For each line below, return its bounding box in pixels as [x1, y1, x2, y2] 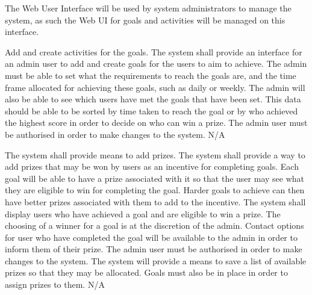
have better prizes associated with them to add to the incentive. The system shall [5, 195, 306, 208]
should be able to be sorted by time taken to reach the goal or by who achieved [5, 104, 298, 117]
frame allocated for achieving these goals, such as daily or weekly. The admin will [5, 81, 305, 93]
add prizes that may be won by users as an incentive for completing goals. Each [5, 160, 299, 173]
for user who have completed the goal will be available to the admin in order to [5, 231, 298, 243]
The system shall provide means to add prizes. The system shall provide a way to [5, 148, 305, 161]
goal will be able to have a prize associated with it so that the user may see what [5, 172, 304, 184]
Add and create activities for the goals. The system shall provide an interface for [5, 45, 302, 58]
